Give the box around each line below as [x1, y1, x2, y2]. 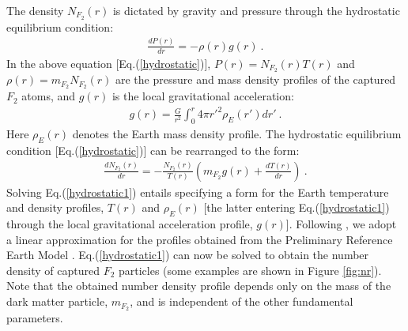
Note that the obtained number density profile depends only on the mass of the [6, 277, 391, 294]
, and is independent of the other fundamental [130, 293, 353, 310]
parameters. [6, 309, 63, 325]
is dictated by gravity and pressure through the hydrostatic [112, 2, 400, 18]
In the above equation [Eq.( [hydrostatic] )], [6, 55, 211, 71]
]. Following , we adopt [285, 216, 397, 232]
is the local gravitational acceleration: [111, 88, 294, 104]
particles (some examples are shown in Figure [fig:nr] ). [119, 261, 382, 278]
